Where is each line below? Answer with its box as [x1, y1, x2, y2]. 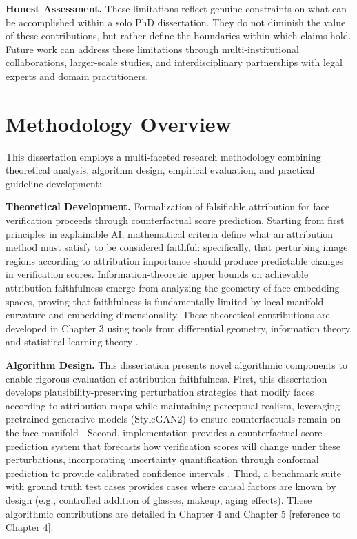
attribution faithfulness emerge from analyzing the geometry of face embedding [6, 281, 340, 295]
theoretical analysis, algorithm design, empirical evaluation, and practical [6, 163, 315, 177]
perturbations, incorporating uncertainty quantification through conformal [6, 452, 319, 467]
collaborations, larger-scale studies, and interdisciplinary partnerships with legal [6, 55, 343, 70]
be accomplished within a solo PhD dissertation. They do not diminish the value [6, 14, 346, 29]
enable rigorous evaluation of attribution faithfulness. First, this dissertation [6, 371, 327, 385]
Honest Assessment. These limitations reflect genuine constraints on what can [6, 1, 347, 15]
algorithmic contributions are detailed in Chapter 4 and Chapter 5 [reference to [6, 506, 341, 520]
